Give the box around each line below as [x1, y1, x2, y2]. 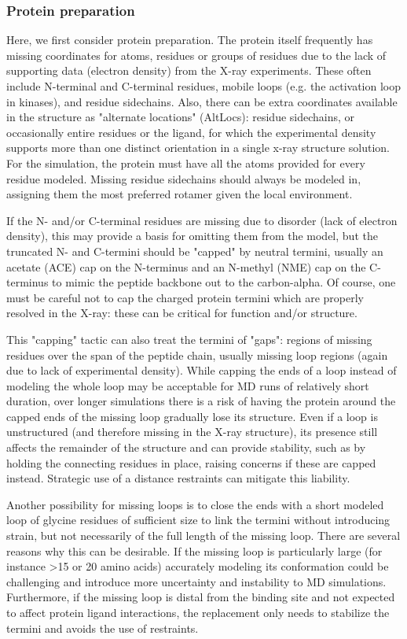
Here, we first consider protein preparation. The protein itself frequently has [6, 31, 373, 48]
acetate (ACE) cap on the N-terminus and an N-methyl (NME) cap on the [6, 258, 366, 275]
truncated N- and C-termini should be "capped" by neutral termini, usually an [6, 242, 383, 259]
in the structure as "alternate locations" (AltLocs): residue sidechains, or [6, 109, 355, 125]
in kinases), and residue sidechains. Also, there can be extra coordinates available [6, 93, 398, 109]
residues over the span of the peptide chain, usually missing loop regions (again [6, 346, 388, 363]
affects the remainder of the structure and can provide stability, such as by [6, 439, 366, 456]
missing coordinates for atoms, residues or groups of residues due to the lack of [6, 46, 387, 63]
